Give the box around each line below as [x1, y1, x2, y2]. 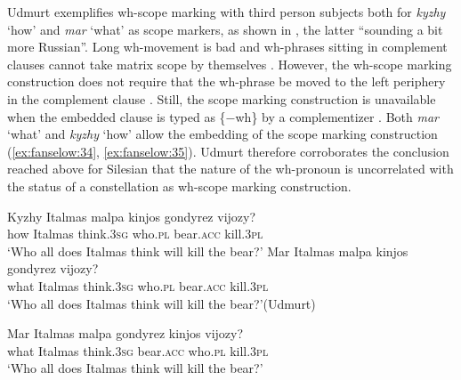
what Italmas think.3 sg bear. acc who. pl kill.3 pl [7, 341, 269, 360]
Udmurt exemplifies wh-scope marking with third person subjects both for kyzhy [7, 3, 446, 20]
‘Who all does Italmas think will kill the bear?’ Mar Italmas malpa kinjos [7, 241, 408, 260]
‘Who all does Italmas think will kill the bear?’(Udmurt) [7, 294, 316, 312]
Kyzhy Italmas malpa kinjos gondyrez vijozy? [7, 206, 256, 225]
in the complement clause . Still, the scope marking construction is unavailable [7, 89, 436, 108]
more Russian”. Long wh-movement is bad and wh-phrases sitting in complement [7, 37, 448, 56]
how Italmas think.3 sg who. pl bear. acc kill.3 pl [7, 224, 263, 243]
